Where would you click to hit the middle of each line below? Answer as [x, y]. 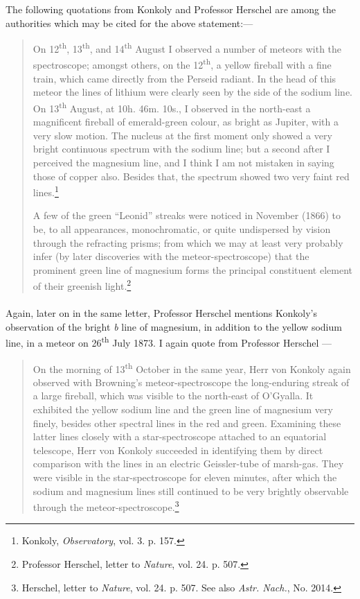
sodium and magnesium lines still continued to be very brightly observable [191, 491]
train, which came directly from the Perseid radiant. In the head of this [184, 78]
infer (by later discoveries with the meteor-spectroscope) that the [171, 256]
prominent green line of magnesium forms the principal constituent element [193, 269]
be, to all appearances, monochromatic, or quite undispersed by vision [182, 228]
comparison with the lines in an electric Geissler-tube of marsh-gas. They [188, 463]
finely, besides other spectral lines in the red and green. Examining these [187, 423]
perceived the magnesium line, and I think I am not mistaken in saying [183, 162]
